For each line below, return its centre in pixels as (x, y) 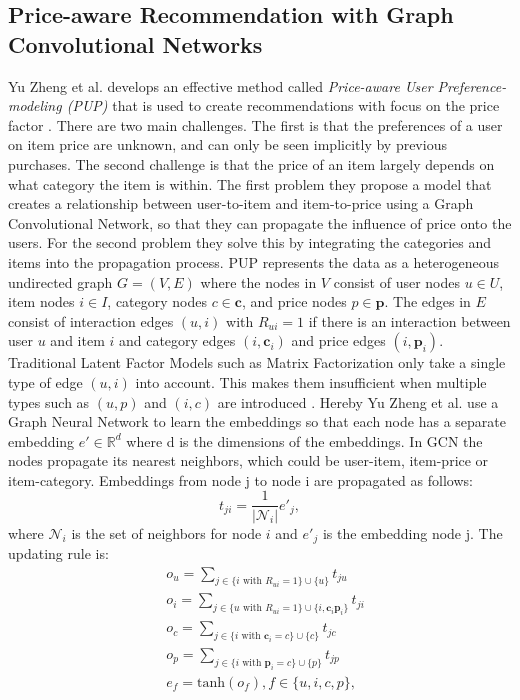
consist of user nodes (396, 281)
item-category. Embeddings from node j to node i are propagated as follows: (240, 479)
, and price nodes (294, 301)
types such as (49, 401)
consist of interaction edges (91, 320)
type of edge (45, 381)
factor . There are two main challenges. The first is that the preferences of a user (255, 124)
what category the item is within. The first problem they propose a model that (250, 183)
